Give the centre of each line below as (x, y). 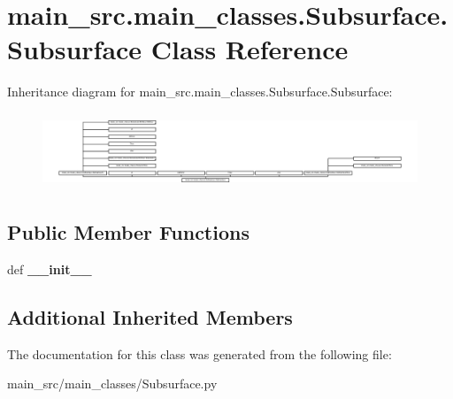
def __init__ (50, 269)
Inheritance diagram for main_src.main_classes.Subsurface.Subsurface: (200, 92)
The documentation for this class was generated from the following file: (200, 353)
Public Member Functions (128, 232)
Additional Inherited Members (150, 317)
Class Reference (250, 49)
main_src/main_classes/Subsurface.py (112, 384)
